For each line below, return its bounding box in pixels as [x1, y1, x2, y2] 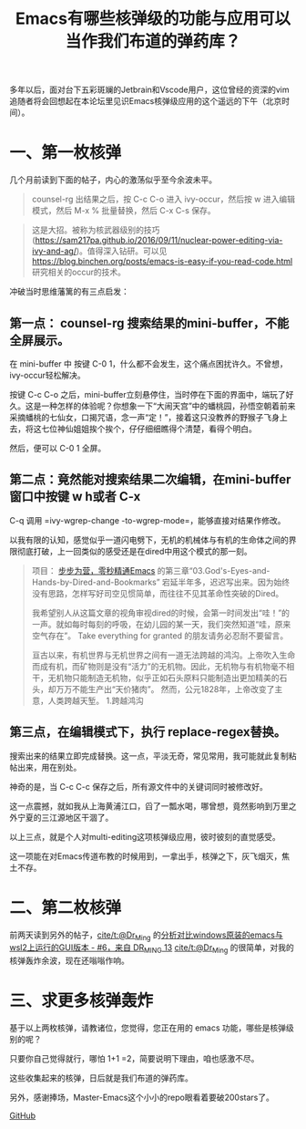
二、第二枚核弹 [9, 897, 122, 917]
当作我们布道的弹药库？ [65, 31, 241, 52]
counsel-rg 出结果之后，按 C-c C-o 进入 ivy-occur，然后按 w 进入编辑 [31, 193, 296, 205]
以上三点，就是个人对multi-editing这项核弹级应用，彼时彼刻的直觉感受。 [9, 831, 280, 842]
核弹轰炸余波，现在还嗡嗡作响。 [9, 955, 129, 967]
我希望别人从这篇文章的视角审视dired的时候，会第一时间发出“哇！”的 [31, 607, 290, 618]
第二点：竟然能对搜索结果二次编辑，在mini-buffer [9, 471, 291, 488]
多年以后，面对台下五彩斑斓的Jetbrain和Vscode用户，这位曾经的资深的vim [9, 84, 290, 96]
